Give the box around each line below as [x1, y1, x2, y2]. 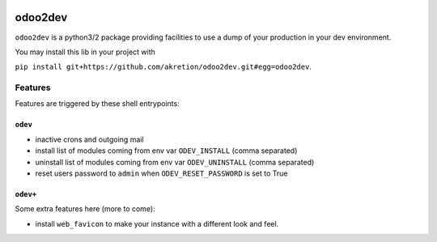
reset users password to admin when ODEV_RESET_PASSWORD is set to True [35, 168, 288, 178]
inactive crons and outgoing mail [35, 134, 145, 144]
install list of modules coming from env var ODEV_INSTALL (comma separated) [35, 146, 298, 155]
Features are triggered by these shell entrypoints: [15, 99, 180, 108]
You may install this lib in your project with [15, 47, 155, 57]
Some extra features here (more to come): [15, 204, 155, 214]
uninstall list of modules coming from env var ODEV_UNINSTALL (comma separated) [35, 157, 315, 167]
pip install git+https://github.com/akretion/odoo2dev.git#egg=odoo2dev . [15, 62, 312, 72]
